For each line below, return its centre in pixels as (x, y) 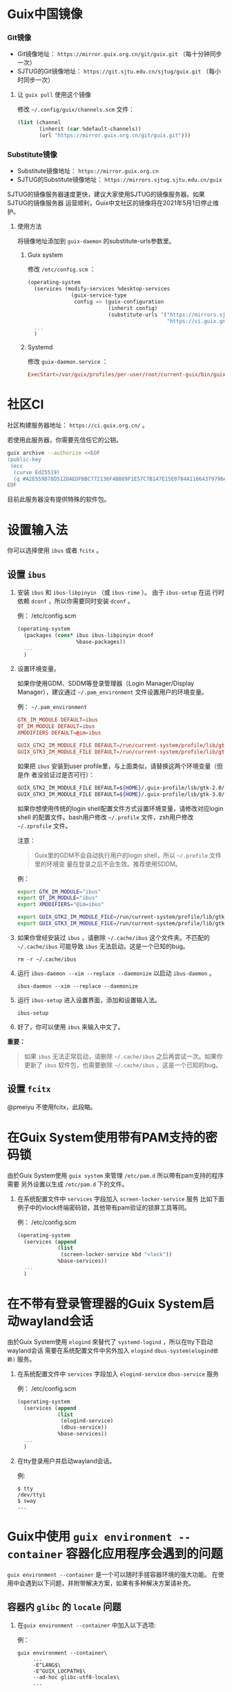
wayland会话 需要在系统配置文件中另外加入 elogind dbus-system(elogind (110, 1350)
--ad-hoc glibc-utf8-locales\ (76, 1677)
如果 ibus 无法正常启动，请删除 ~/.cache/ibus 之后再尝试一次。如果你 (123, 1056)
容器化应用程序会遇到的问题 (144, 1554)
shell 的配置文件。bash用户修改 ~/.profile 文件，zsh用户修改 (105, 817)
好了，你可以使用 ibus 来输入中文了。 (70, 1027)
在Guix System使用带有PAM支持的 (106, 1137)
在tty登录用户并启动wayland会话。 (66, 1460)
